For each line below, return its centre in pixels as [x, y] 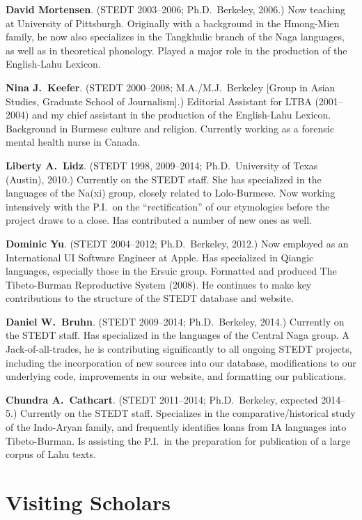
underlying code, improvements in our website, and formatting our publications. [176, 376]
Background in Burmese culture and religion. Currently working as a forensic [170, 128]
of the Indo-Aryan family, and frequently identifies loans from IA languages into [176, 427]
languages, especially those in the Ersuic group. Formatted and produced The [171, 271]
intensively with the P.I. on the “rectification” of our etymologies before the [168, 206]
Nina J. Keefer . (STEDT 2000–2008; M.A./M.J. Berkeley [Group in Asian [171, 87]
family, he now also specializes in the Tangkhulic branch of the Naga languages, [175, 37]
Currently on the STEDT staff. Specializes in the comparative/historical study [188, 413]
